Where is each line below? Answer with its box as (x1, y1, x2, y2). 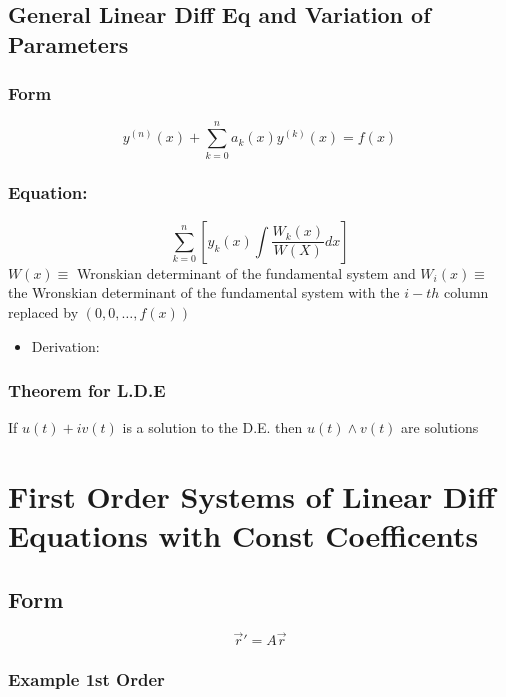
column (443, 282, 489, 303)
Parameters (8, 28, 129, 59)
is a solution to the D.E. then (122, 417, 303, 438)
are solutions (401, 417, 479, 438)
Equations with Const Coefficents (8, 515, 479, 556)
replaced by (8, 301, 79, 322)
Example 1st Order (8, 666, 165, 691)
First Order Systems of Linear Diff (8, 476, 496, 517)
